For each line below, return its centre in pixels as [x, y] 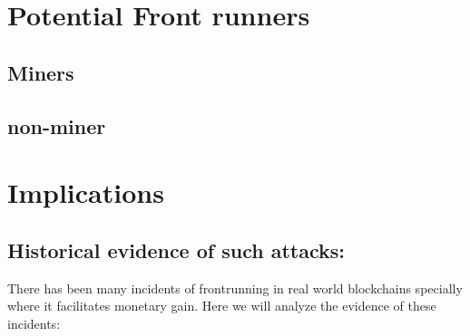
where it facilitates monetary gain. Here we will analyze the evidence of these [222, 306]
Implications [86, 192]
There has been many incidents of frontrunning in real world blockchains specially [235, 288]
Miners [41, 72]
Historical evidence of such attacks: [176, 250]
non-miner [57, 125]
